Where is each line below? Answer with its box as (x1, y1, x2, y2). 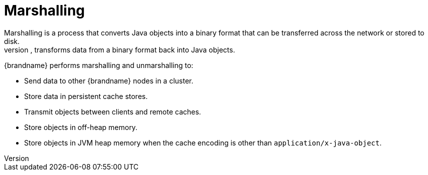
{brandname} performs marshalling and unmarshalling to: (4, 60, 194, 69)
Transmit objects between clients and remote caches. (24, 107, 201, 116)
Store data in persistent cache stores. (24, 91, 148, 100)
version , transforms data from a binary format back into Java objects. (4, 45, 235, 54)
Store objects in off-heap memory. (24, 122, 137, 131)
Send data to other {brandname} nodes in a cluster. (24, 76, 194, 85)
